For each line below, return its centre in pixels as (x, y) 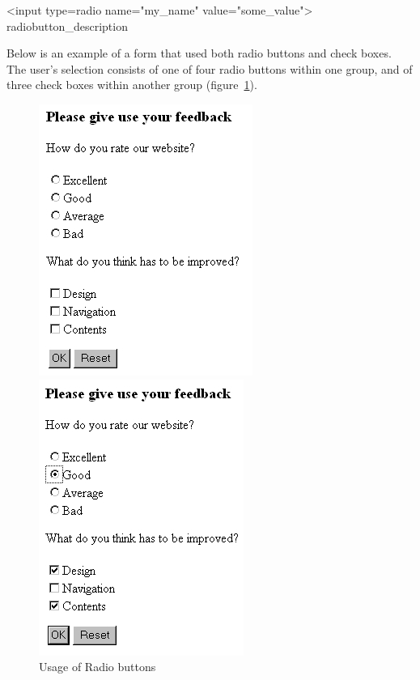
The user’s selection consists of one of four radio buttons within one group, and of (210, 68)
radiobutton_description (67, 25)
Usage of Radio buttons (98, 667)
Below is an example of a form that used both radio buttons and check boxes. (199, 53)
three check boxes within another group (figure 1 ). (132, 85)
